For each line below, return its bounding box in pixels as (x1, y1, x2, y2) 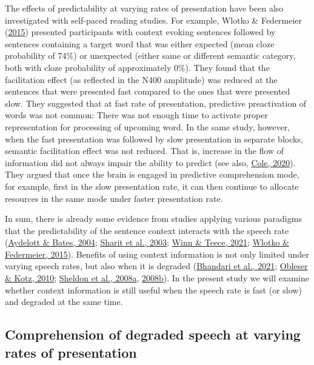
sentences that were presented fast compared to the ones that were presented (5, 85, 290, 98)
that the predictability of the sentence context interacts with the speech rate (5, 224, 289, 236)
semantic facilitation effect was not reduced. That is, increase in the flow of (5, 144, 284, 157)
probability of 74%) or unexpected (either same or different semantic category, (5, 49, 296, 62)
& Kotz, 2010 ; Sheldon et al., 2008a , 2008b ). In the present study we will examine (5, 272, 309, 284)
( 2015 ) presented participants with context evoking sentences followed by (5, 25, 276, 38)
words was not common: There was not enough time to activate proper (5, 109, 268, 121)
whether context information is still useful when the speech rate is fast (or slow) (5, 283, 302, 296)
